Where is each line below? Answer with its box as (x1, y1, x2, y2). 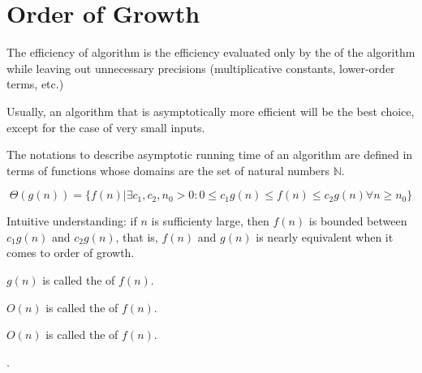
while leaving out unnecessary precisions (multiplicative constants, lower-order (6, 59, 395, 76)
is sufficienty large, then (151, 212, 269, 229)
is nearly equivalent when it (256, 228, 394, 245)
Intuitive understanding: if (6, 212, 137, 229)
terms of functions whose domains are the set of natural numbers (6, 161, 330, 178)
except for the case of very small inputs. (6, 118, 205, 135)
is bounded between (308, 212, 407, 229)
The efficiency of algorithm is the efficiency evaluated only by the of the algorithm (6, 44, 416, 61)
